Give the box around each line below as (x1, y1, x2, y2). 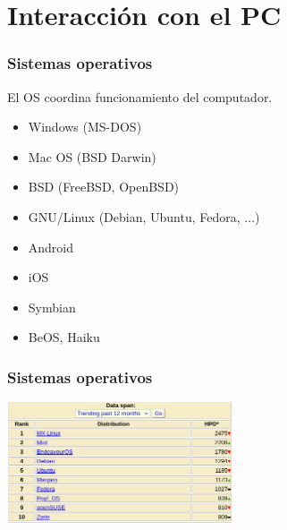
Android (28, 237, 74, 256)
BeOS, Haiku (28, 328, 100, 346)
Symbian (28, 297, 76, 316)
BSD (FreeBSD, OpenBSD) (28, 177, 180, 196)
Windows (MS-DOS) (28, 117, 142, 136)
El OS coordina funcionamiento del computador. (7, 87, 273, 106)
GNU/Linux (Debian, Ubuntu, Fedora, (28, 207, 241, 226)
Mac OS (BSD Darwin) (28, 147, 156, 166)
